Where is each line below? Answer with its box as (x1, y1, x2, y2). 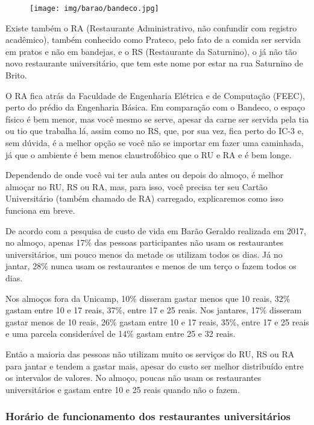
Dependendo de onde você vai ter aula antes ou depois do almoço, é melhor (5, 168, 284, 181)
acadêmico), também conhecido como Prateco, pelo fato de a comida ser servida (5, 33, 301, 46)
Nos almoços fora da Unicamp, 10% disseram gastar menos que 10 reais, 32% (5, 292, 290, 304)
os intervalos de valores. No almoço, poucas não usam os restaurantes (5, 371, 262, 384)
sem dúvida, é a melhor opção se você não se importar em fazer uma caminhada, (5, 136, 304, 149)
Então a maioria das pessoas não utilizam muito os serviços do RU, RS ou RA (5, 347, 295, 360)
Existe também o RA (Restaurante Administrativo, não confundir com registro (5, 21, 297, 34)
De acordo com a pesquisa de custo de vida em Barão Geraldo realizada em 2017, (5, 224, 306, 237)
